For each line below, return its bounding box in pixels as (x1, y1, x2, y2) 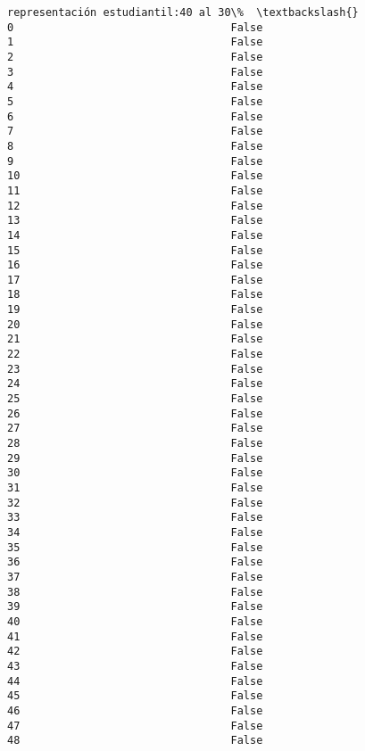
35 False (7, 541, 263, 554)
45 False (7, 689, 263, 703)
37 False (7, 570, 263, 583)
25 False (7, 392, 263, 406)
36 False (7, 556, 263, 569)
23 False (7, 362, 263, 375)
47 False (7, 719, 263, 732)
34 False (7, 525, 263, 539)
